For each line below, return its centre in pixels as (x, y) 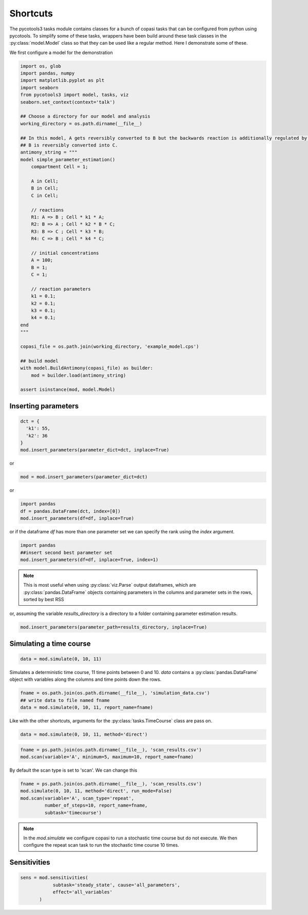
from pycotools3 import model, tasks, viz (74, 95)
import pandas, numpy (47, 73)
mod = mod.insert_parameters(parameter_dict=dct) (84, 477)
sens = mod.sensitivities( (54, 878)
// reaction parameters (61, 289)
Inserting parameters (44, 406)
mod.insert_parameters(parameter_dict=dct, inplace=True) (95, 450)
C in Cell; (45, 195)
